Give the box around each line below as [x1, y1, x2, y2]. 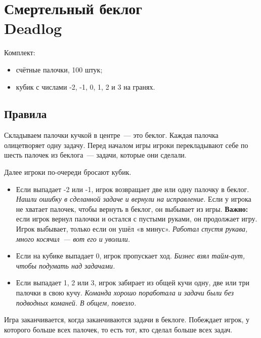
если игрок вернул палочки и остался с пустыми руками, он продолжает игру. [16, 213, 257, 224]
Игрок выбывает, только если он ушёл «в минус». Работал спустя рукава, [16, 223, 248, 234]
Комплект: [4, 47, 35, 58]
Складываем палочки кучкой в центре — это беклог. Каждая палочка [4, 130, 219, 140]
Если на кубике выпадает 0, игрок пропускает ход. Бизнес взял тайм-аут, [16, 250, 245, 261]
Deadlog [4, 18, 62, 39]
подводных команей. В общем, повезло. [16, 297, 137, 308]
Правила [4, 106, 47, 122]
